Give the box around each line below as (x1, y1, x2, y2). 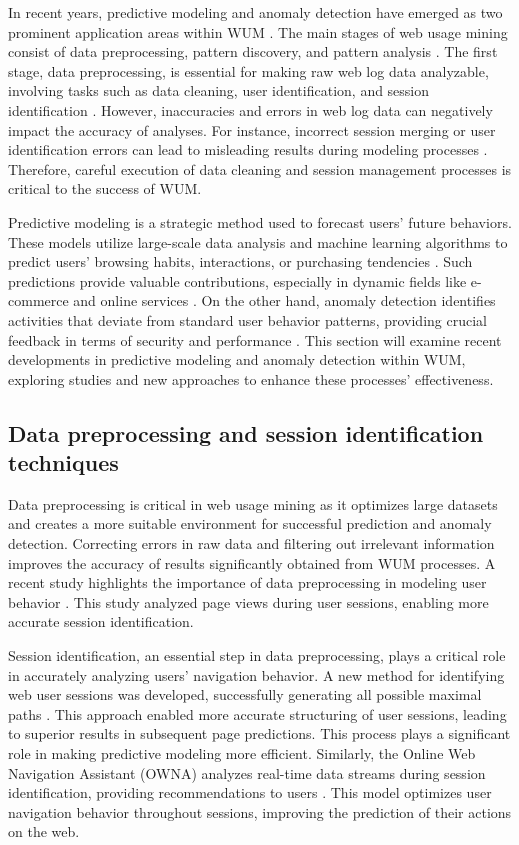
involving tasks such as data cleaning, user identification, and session (8, 80, 430, 101)
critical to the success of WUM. (8, 178, 202, 199)
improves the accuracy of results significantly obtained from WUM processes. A (8, 552, 496, 573)
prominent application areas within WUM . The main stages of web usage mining (8, 21, 508, 42)
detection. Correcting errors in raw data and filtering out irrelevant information (8, 533, 495, 554)
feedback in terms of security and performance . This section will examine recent (8, 329, 502, 350)
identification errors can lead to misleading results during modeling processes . (8, 139, 488, 160)
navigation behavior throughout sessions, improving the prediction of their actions (8, 801, 512, 822)
